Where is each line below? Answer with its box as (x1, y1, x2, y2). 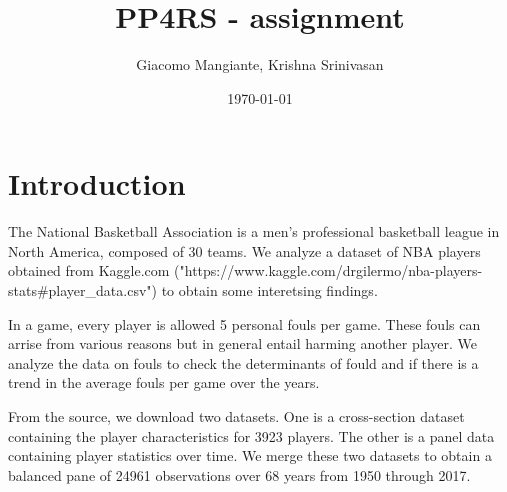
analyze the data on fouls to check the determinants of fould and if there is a (8, 352, 479, 373)
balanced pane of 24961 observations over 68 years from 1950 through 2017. (8, 464, 471, 485)
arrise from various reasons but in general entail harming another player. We (8, 333, 477, 354)
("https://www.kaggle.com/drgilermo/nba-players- (174, 260, 483, 281)
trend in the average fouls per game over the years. (8, 372, 320, 393)
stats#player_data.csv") (8, 280, 158, 301)
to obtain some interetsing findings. (161, 280, 378, 301)
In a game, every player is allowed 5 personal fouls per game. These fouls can (8, 313, 481, 334)
